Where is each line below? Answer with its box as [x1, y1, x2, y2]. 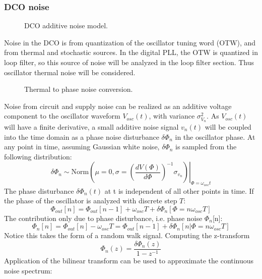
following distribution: [4, 151, 72, 161]
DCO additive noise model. [24, 20, 108, 31]
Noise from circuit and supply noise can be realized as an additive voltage [4, 100, 232, 111]
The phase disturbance [4, 185, 74, 196]
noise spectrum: [4, 265, 52, 275]
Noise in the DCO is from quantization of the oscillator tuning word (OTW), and [4, 37, 256, 47]
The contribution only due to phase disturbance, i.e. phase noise [4, 212, 203, 223]
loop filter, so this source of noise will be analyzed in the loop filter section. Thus [4, 57, 254, 67]
